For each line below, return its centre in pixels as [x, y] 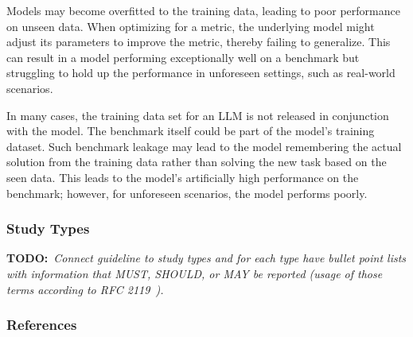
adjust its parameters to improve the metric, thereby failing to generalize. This [199, 42]
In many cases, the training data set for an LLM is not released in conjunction [198, 115]
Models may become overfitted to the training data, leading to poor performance [203, 10]
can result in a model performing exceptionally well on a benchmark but [183, 57]
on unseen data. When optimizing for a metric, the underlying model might [191, 26]
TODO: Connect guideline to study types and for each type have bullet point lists [206, 258]
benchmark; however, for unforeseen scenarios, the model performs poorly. [187, 193]
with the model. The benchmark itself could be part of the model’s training [191, 131]
